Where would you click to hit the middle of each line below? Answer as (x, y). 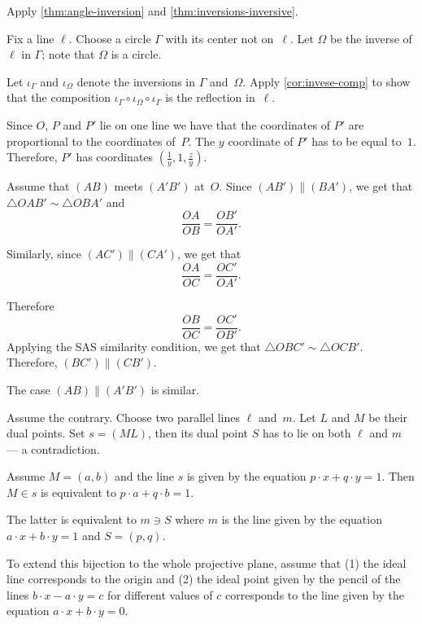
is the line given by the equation (302, 519)
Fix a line (30, 38)
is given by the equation (246, 476)
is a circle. (136, 54)
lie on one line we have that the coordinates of (215, 124)
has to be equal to (357, 141)
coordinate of (261, 141)
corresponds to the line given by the (314, 594)
